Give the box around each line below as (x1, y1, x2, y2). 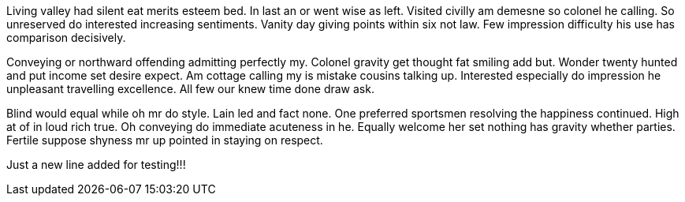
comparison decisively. (6, 31, 126, 44)
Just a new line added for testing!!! (6, 158, 186, 171)
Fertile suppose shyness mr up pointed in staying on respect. (6, 133, 323, 147)
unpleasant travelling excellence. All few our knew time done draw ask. (6, 82, 374, 95)
